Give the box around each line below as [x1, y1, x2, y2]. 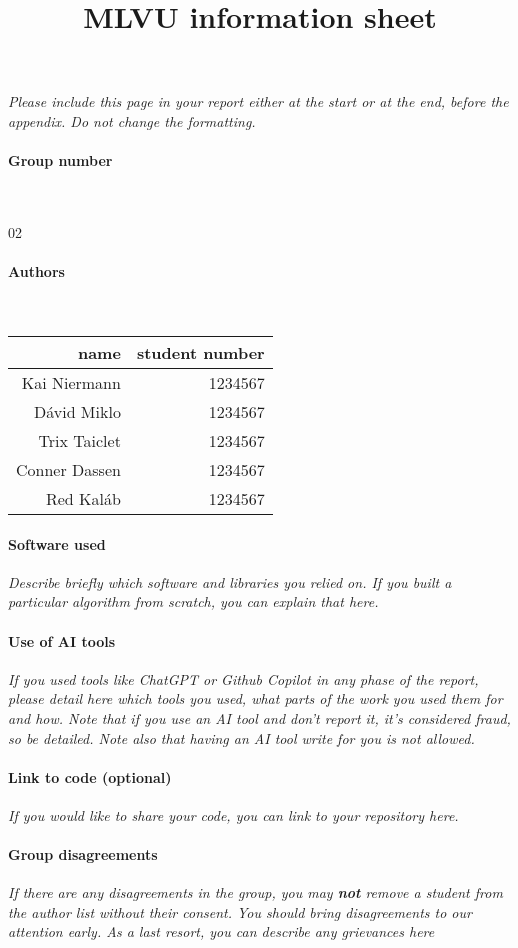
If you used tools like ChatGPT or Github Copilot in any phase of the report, [8, 668, 479, 689]
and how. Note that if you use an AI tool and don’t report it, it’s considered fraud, [8, 707, 511, 728]
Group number [8, 150, 113, 171]
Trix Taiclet [38, 428, 121, 452]
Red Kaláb [45, 486, 121, 510]
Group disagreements [8, 844, 158, 865]
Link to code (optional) [8, 766, 172, 787]
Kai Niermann [21, 370, 121, 394]
